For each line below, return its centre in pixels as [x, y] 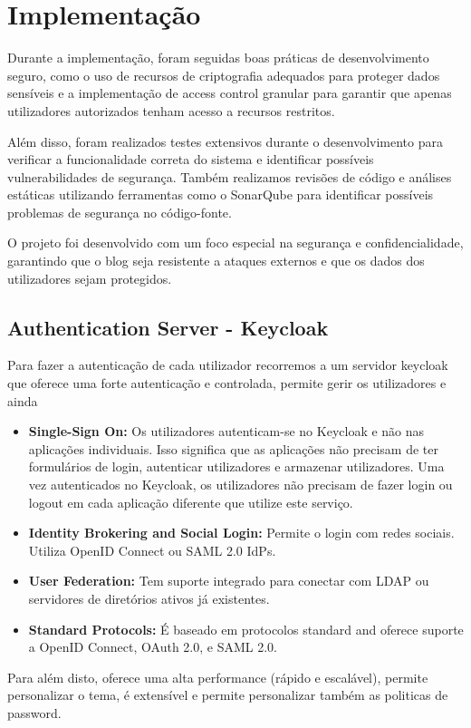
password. [34, 712]
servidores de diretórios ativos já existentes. [149, 598]
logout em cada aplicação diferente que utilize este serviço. [191, 502]
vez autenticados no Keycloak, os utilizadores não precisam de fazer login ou [240, 485]
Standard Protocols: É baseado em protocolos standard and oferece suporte [246, 629]
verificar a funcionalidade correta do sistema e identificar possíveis [191, 159]
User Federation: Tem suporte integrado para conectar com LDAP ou [229, 581]
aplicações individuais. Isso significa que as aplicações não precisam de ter [233, 448]
